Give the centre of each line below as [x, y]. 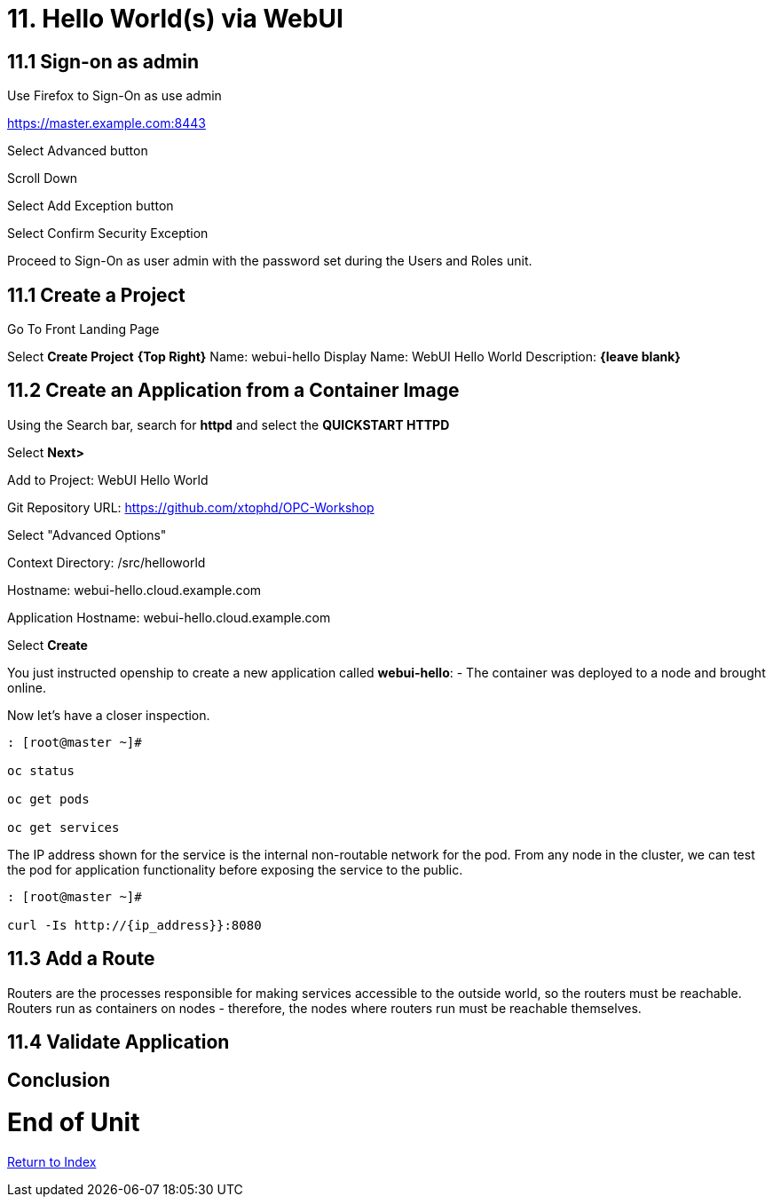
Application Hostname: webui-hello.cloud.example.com [169, 617]
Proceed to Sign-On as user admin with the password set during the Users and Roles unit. [270, 261]
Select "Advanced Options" [87, 535]
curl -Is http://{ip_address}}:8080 [134, 925]
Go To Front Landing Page [83, 329]
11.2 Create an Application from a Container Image [233, 391]
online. [27, 687]
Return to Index [52, 1162]
